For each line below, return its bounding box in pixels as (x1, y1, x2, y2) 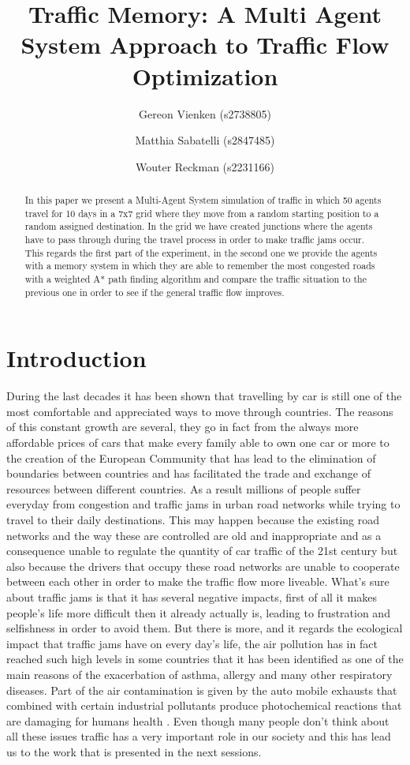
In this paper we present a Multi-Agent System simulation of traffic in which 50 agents (24, 193, 382, 207)
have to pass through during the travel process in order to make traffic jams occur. (24, 233, 365, 246)
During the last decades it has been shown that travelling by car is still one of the (6, 388, 402, 404)
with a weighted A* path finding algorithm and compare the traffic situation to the (24, 272, 367, 286)
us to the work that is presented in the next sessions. (6, 743, 262, 759)
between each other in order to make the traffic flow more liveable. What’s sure (6, 573, 389, 590)
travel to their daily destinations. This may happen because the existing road (6, 512, 380, 528)
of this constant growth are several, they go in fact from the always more (6, 418, 359, 435)
